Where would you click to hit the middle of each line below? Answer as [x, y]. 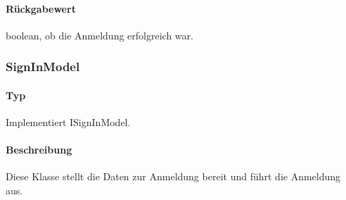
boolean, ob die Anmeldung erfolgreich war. [100, 35]
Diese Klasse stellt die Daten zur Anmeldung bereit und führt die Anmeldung [173, 176]
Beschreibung [39, 150]
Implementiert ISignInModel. [68, 122]
